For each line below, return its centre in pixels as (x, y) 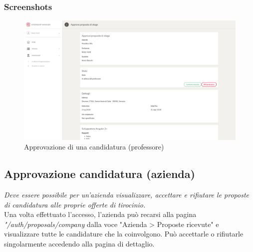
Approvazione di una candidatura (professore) (94, 147)
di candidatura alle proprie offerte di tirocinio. (75, 204)
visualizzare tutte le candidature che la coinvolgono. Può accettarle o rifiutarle (124, 234)
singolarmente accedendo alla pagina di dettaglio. (79, 244)
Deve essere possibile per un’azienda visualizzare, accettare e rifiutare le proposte (127, 195)
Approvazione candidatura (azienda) (100, 174)
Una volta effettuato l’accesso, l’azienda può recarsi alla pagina (100, 214)
